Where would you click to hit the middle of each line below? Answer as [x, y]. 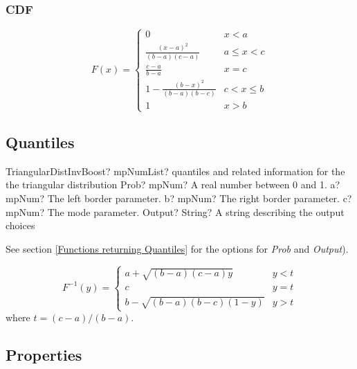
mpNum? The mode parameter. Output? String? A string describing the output [175, 211]
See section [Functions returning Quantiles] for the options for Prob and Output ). [177, 248]
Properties [44, 355]
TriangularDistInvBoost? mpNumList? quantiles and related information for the [175, 171]
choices [20, 225]
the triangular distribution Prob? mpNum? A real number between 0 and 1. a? [173, 184]
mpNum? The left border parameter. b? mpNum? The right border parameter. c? [179, 198]
